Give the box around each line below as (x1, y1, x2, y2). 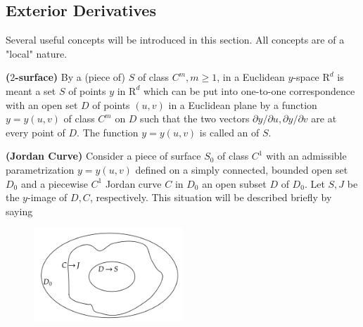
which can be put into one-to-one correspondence (143, 83, 355, 98)
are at (311, 111, 337, 126)
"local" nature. (6, 46, 68, 60)
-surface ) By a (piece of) (15, 70, 125, 84)
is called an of (199, 124, 260, 139)
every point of (6, 124, 65, 139)
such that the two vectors (140, 111, 250, 126)
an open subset (202, 176, 267, 191)
